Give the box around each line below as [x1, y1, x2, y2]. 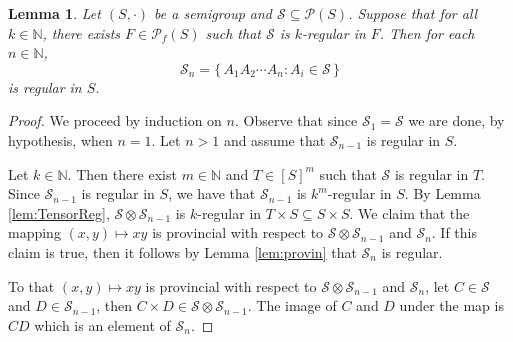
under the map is [399, 295, 504, 316]
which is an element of [34, 314, 171, 335]
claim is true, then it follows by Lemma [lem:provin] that [8, 241, 357, 262]
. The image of [247, 295, 337, 316]
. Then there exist [67, 163, 177, 184]
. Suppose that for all [348, 3, 478, 23]
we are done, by [408, 110, 505, 131]
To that [8, 275, 55, 296]
